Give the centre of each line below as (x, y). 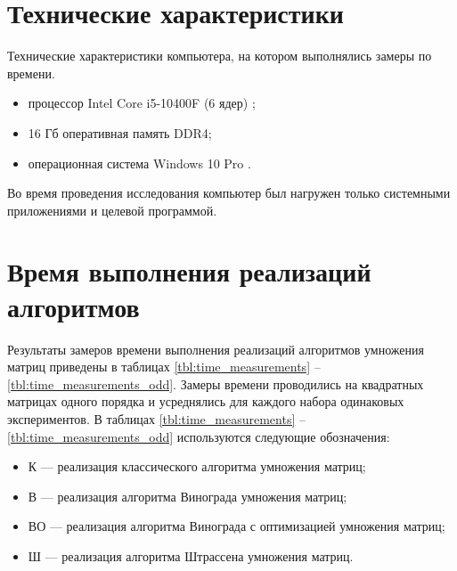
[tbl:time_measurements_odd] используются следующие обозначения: (199, 436)
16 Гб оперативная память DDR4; (120, 132)
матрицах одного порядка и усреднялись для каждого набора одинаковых (206, 401)
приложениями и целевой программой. (112, 210)
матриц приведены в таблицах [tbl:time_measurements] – (164, 367)
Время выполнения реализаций (189, 271)
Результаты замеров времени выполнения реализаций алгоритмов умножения (216, 349)
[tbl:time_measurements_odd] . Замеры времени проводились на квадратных (216, 383)
